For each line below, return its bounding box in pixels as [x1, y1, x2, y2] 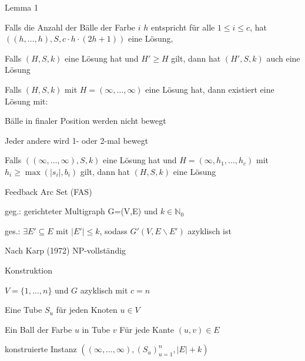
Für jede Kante [119, 323, 175, 335]
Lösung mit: [5, 95, 48, 107]
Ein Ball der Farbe [5, 323, 72, 335]
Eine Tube [5, 303, 42, 316]
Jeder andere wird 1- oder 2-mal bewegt [5, 134, 149, 146]
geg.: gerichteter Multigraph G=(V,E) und [5, 205, 158, 217]
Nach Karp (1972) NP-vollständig [5, 244, 126, 257]
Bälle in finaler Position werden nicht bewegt [5, 114, 166, 127]
